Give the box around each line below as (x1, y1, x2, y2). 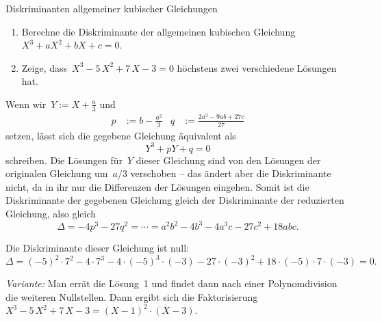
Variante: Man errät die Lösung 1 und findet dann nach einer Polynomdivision (5, 276, 338, 291)
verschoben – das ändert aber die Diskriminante (130, 166, 331, 180)
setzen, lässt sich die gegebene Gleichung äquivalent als (5, 128, 236, 142)
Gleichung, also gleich (5, 206, 97, 220)
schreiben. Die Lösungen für (5, 152, 123, 167)
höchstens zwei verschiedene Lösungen (177, 60, 337, 75)
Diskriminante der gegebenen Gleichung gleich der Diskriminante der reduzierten (5, 193, 344, 207)
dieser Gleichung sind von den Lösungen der (136, 152, 321, 167)
